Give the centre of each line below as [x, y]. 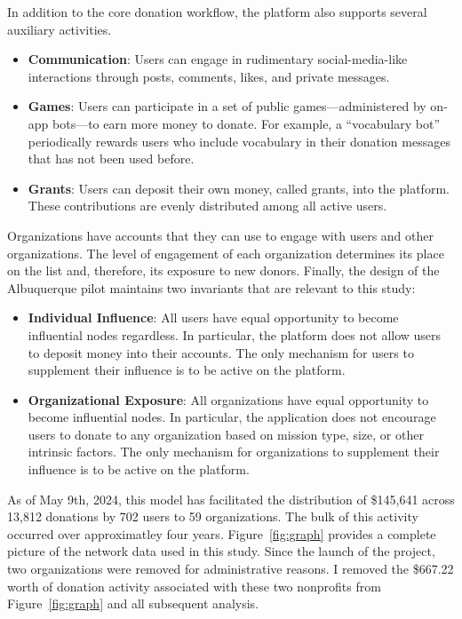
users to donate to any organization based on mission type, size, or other [226, 434]
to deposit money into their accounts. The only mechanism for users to [221, 352]
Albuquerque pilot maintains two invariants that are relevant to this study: [211, 287]
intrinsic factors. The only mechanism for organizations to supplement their [234, 452]
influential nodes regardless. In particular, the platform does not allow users [235, 334]
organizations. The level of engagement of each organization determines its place [226, 253]
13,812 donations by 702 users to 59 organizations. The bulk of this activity [213, 516]
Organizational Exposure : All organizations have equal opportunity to [228, 399]
